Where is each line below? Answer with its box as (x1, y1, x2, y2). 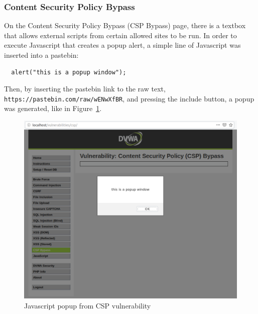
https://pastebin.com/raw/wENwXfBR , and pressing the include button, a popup (4, 93, 254, 103)
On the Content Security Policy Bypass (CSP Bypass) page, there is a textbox (4, 20, 246, 31)
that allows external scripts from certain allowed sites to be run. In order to (4, 30, 237, 40)
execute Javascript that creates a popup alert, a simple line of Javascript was (4, 40, 241, 50)
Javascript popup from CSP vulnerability (24, 300, 151, 311)
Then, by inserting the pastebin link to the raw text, (4, 83, 166, 94)
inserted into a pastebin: (4, 50, 79, 60)
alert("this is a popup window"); (11, 68, 126, 76)
